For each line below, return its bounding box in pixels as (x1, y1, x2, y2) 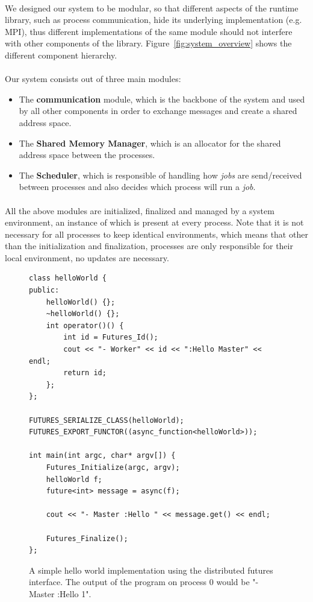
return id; (63, 369, 107, 378)
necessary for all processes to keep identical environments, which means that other (5, 227, 308, 240)
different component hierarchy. (5, 48, 117, 61)
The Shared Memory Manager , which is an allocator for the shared (19, 136, 281, 149)
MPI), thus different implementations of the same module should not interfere (5, 25, 293, 37)
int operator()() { (46, 321, 124, 330)
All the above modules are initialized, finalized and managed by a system (5, 204, 274, 217)
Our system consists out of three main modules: (5, 72, 181, 85)
